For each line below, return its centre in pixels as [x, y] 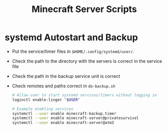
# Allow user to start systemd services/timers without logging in [84, 95]
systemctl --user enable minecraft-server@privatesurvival [75, 118]
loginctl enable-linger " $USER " [46, 100]
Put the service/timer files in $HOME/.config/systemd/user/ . [73, 51]
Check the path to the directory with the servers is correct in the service [87, 61]
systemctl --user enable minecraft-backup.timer [64, 113]
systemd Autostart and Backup [71, 37]
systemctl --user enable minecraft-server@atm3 [63, 123]
